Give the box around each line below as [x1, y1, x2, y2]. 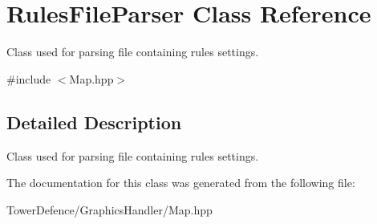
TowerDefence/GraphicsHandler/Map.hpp [6, 201, 213, 218]
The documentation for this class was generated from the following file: [6, 174, 355, 191]
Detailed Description [6, 109, 182, 134]
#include [6, 70, 51, 87]
